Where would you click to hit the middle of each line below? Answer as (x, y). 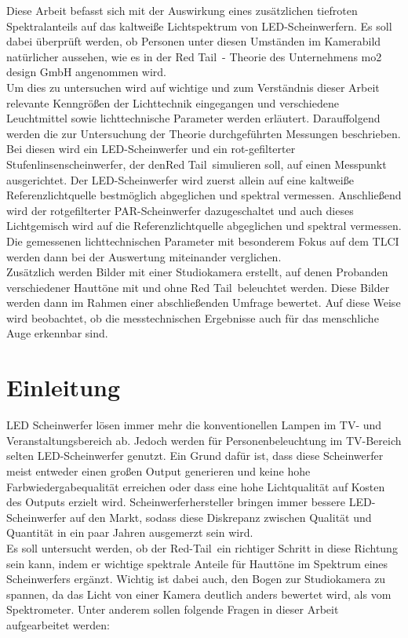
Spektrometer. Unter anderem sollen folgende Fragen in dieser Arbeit (173, 609)
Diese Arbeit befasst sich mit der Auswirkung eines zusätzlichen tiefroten (182, 10)
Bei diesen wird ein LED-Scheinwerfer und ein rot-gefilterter (151, 149)
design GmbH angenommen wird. (86, 72)
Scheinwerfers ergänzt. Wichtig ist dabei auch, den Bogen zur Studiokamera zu (196, 579)
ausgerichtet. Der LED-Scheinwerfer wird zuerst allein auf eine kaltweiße (180, 179)
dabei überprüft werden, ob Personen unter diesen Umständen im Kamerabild (194, 41)
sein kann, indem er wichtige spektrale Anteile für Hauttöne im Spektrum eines (197, 563)
